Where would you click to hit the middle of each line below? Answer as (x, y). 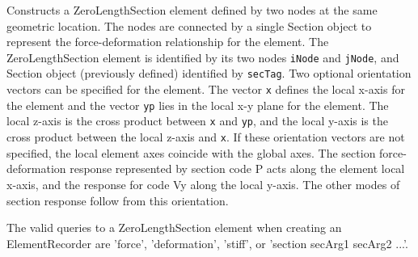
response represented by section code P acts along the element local (237, 169)
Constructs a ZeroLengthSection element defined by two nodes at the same (192, 10)
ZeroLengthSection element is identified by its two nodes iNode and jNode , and (203, 57)
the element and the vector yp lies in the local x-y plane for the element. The (198, 105)
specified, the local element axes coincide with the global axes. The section (191, 152)
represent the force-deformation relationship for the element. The (168, 42)
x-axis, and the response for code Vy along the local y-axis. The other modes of (203, 184)
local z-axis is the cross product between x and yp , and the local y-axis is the (197, 121)
